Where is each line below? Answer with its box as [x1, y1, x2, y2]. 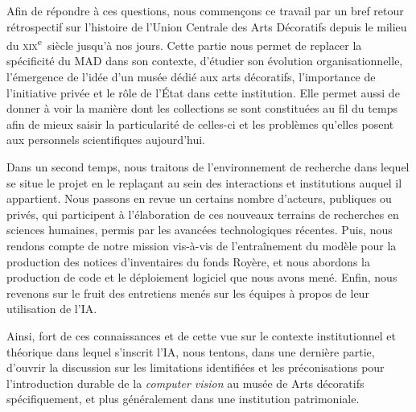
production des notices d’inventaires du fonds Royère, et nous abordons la [6, 253, 370, 270]
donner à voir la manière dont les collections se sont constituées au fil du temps [6, 100, 397, 117]
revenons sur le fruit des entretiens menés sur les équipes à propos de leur [6, 284, 369, 301]
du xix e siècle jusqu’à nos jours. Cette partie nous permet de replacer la [6, 35, 362, 53]
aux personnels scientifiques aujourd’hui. [6, 131, 205, 148]
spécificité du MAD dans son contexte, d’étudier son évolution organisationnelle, [6, 52, 403, 69]
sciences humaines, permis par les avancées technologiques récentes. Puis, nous [6, 221, 393, 238]
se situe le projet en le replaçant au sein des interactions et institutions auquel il [6, 174, 402, 191]
